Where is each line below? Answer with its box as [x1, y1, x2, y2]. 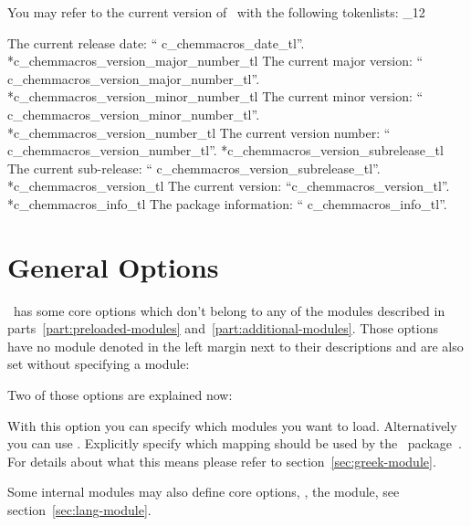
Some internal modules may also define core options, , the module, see [7, 482, 400, 501]
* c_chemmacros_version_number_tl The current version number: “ [7, 122, 391, 142]
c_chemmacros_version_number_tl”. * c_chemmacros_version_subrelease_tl [7, 141, 444, 160]
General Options [7, 247, 219, 285]
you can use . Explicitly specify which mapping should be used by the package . [7, 434, 462, 453]
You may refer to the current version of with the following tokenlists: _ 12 [7, 3, 425, 21]
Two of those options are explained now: [7, 385, 233, 405]
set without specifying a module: [7, 354, 190, 373]
